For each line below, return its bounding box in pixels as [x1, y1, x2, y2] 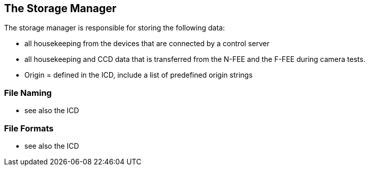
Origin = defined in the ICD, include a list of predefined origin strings [24, 71, 253, 80]
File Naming [4, 87, 52, 98]
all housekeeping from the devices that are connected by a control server [24, 39, 270, 48]
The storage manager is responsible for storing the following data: [4, 23, 225, 32]
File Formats [4, 123, 54, 133]
